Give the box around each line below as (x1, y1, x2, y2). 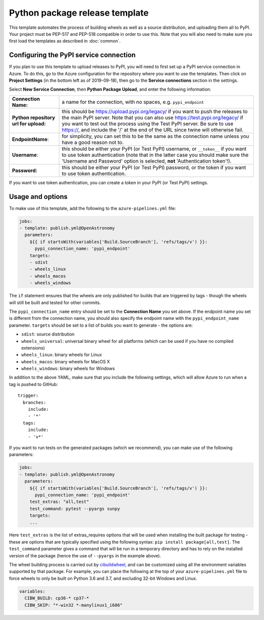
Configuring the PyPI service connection (9, 51, 136, 59)
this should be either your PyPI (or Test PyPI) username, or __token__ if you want (62, 145, 247, 152)
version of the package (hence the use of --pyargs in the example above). (9, 552, 161, 558)
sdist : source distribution (21, 331, 75, 337)
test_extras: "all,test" (29, 499, 89, 504)
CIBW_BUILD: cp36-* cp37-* (24, 596, 89, 601)
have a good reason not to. (62, 139, 124, 145)
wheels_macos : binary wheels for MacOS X (21, 358, 110, 364)
